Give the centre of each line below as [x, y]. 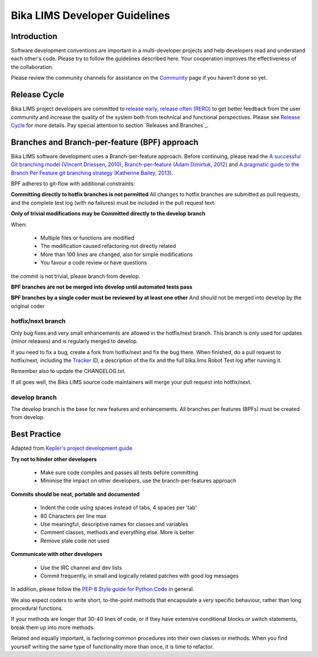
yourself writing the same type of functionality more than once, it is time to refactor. [112, 646]
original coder [28, 306]
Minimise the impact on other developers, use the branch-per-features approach [138, 481]
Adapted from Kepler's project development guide [72, 448]
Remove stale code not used [75, 541]
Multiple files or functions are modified [87, 238]
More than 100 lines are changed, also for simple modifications [117, 254]
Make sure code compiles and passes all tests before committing [119, 473]
